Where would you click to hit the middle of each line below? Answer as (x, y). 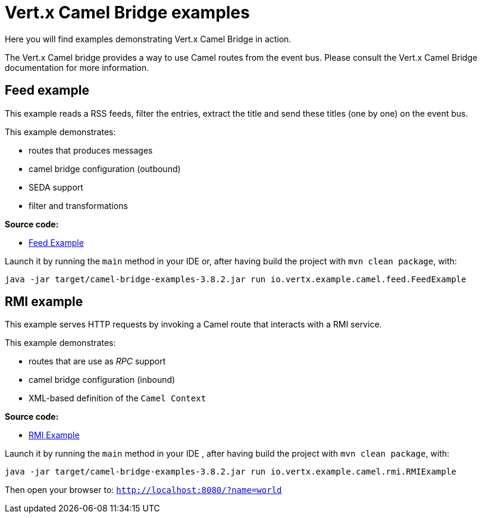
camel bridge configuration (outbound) (105, 168)
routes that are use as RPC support (97, 361)
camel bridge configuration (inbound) (102, 380)
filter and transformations (78, 205)
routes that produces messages (91, 150)
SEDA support (56, 187)
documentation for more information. (77, 67)
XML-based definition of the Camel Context (118, 398)
